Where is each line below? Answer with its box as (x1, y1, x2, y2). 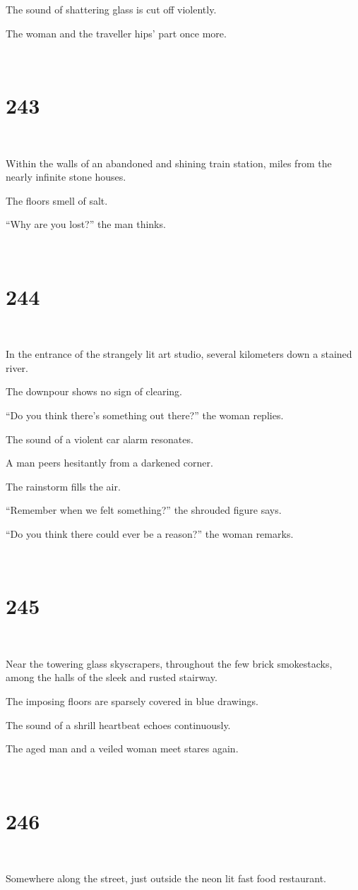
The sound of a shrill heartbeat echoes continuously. (6, 717, 231, 732)
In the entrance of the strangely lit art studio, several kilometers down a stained (6, 347, 352, 361)
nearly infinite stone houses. (6, 169, 126, 184)
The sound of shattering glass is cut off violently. (6, 2, 217, 16)
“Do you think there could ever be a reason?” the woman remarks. (6, 526, 294, 541)
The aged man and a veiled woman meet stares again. (6, 741, 239, 756)
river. (6, 360, 28, 375)
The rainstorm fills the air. (6, 479, 121, 493)
